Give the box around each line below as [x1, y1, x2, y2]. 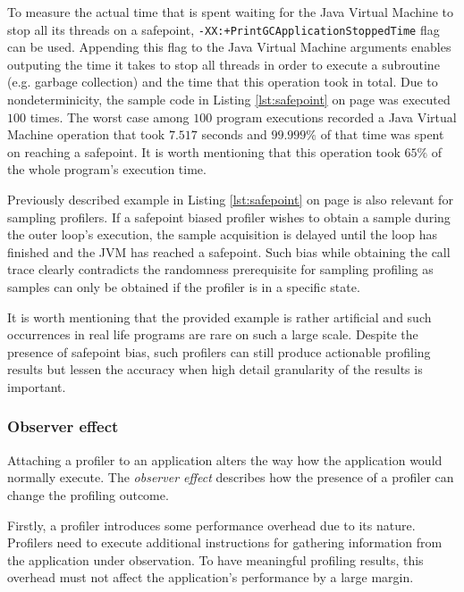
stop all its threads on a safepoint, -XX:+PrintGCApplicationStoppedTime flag [7, 20, 440, 38]
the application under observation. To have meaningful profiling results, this [7, 550, 424, 569]
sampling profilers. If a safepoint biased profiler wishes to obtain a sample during [7, 207, 451, 226]
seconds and [201, 125, 267, 144]
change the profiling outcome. [7, 485, 169, 504]
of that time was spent [320, 125, 444, 144]
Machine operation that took [7, 125, 165, 144]
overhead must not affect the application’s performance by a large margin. [7, 568, 414, 587]
